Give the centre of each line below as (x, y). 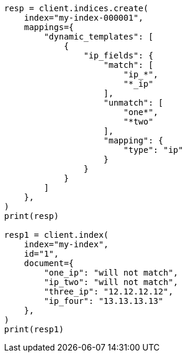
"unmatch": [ (133, 103)
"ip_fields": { (118, 55)
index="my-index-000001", (84, 18)
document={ (49, 263)
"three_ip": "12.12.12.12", (109, 292)
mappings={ (49, 27)
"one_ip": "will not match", (111, 273)
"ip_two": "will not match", (111, 282)
